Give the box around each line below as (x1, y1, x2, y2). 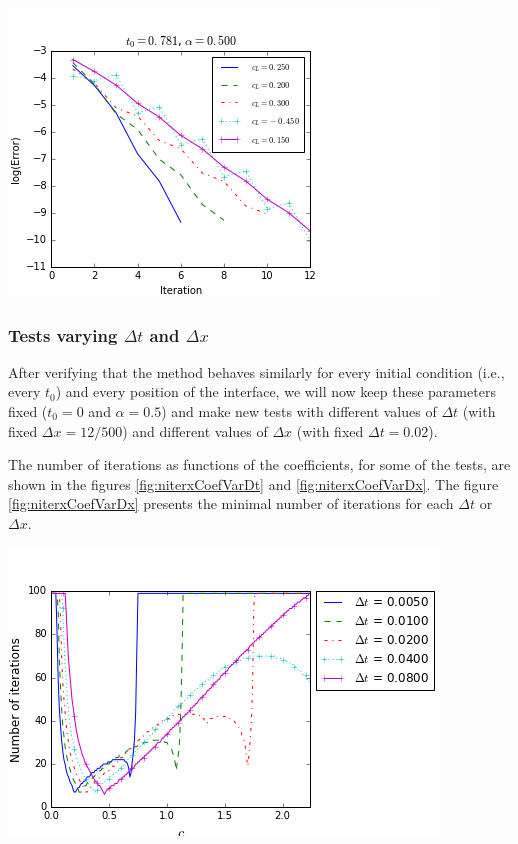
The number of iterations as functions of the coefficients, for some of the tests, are (8, 454, 511, 475)
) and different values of (122, 420, 268, 441)
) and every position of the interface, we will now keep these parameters (55, 381, 496, 402)
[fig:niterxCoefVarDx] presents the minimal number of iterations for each (8, 493, 454, 514)
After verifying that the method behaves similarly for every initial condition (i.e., (8, 361, 505, 382)
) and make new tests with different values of (161, 401, 437, 421)
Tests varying (8, 322, 118, 347)
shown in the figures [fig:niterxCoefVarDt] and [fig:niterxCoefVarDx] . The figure (8, 473, 499, 494)
